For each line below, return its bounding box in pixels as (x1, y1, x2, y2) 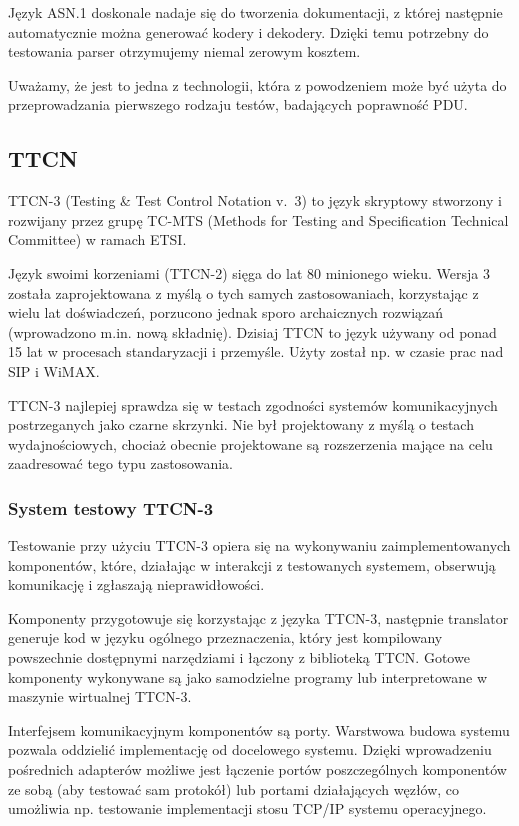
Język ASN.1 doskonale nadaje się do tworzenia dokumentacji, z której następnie (8, 2, 503, 22)
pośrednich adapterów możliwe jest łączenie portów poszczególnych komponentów (8, 759, 507, 780)
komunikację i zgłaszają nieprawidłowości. (8, 574, 265, 595)
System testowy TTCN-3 (8, 495, 214, 520)
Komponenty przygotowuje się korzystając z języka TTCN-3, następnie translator (8, 607, 509, 628)
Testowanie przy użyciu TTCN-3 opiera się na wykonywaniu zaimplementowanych (8, 535, 511, 556)
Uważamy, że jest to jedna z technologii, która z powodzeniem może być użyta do (8, 74, 507, 95)
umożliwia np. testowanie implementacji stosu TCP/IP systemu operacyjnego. (8, 798, 487, 819)
